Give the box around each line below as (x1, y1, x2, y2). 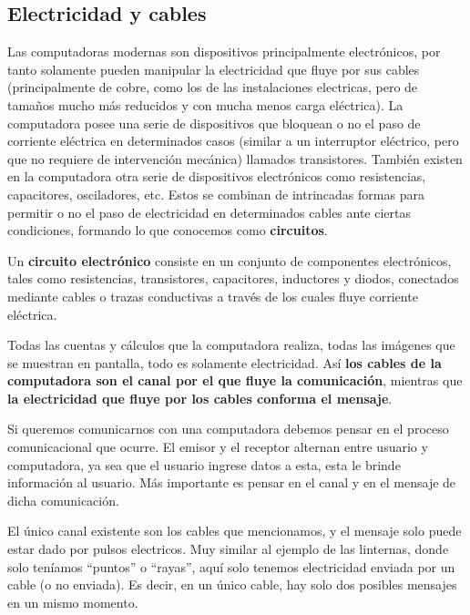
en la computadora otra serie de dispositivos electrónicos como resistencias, (7, 167, 426, 186)
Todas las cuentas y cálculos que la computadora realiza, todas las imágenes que (7, 335, 455, 354)
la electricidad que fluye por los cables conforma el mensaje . (7, 388, 393, 407)
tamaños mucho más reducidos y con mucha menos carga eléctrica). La (7, 95, 404, 114)
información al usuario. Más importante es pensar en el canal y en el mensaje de (7, 473, 456, 492)
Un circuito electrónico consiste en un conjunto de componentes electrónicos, (7, 251, 452, 270)
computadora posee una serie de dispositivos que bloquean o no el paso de (7, 113, 421, 132)
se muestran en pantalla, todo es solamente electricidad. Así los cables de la (7, 353, 442, 372)
